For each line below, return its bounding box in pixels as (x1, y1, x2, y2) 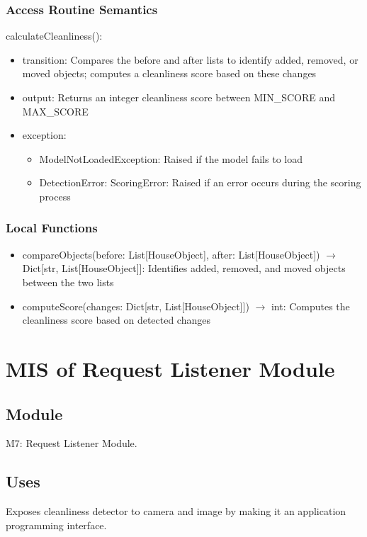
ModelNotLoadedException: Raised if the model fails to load (39, 151, 303, 166)
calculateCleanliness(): (6, 28, 103, 43)
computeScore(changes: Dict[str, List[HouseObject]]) (22, 298, 249, 313)
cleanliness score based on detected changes (22, 312, 210, 327)
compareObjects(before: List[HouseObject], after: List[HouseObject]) (22, 247, 320, 261)
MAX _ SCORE (22, 103, 89, 118)
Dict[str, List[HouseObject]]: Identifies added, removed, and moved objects (22, 261, 346, 276)
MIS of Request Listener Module (6, 354, 335, 383)
